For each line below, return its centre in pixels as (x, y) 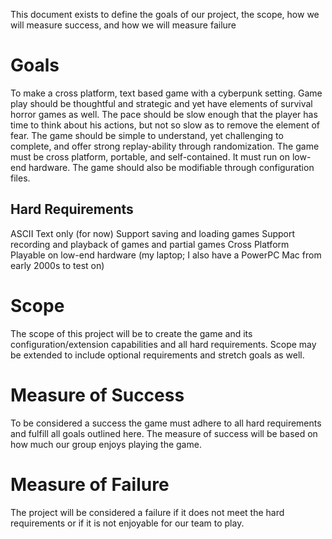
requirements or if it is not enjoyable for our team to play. (127, 523)
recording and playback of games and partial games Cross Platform (150, 244)
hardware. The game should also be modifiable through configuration (171, 167)
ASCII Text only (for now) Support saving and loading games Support (153, 233)
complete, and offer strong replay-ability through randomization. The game (165, 146)
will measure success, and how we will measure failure (123, 25)
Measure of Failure (90, 484)
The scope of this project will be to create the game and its (131, 333)
